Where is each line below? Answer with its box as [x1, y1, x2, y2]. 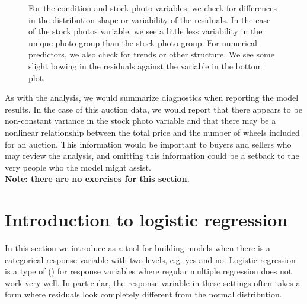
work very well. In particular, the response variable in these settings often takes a [5, 276, 300, 289]
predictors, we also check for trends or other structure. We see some [28, 48, 274, 60]
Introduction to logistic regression [5, 207, 288, 232]
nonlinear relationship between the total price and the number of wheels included [5, 126, 300, 138]
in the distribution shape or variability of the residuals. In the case [28, 13, 271, 25]
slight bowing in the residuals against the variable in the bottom [28, 59, 263, 72]
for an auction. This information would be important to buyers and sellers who [5, 137, 292, 150]
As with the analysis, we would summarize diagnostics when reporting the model [5, 91, 299, 104]
